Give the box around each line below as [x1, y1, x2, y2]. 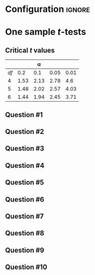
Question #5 [5, 178, 44, 187]
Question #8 [5, 229, 45, 238]
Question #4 [5, 161, 45, 170]
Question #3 [5, 144, 45, 153]
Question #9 [5, 246, 45, 255]
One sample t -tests [5, 26, 86, 38]
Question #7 [5, 212, 44, 220]
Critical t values [5, 46, 55, 54]
